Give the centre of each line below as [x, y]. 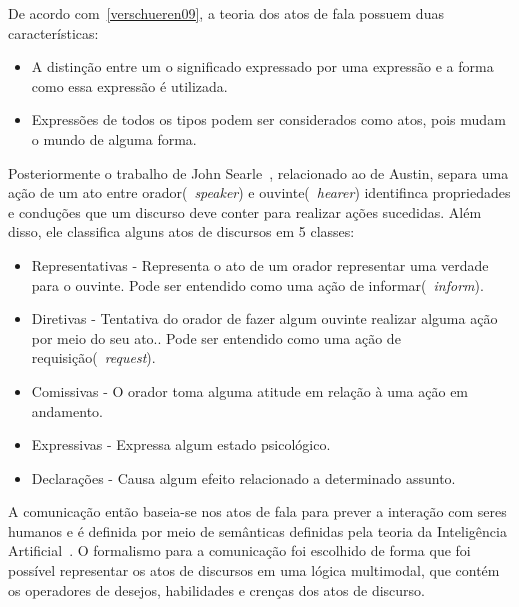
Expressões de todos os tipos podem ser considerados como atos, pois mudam [268, 119]
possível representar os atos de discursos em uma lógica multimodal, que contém [254, 570]
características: [53, 32]
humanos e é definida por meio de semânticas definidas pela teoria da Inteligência [257, 530]
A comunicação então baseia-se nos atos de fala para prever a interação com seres [257, 511]
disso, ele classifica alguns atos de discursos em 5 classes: [181, 231]
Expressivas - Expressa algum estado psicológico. [181, 444]
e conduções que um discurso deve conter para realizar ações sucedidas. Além [245, 211]
